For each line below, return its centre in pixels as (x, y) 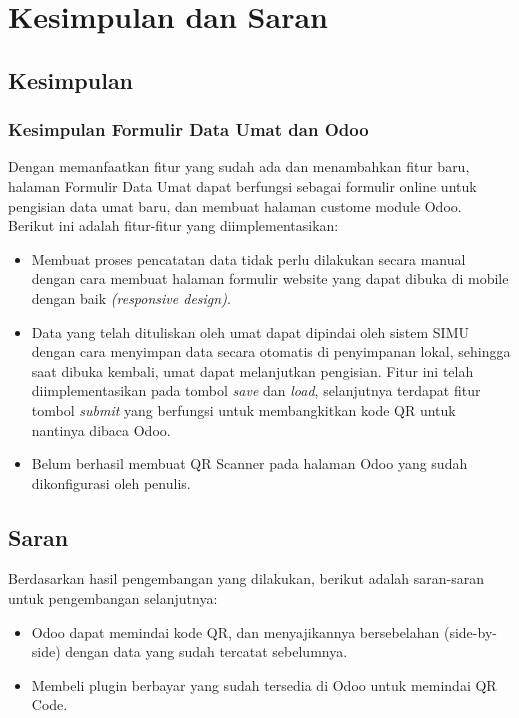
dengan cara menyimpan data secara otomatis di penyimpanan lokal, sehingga (271, 351)
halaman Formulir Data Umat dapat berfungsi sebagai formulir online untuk (242, 185)
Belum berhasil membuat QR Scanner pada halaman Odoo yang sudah (249, 463)
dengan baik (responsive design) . (131, 297)
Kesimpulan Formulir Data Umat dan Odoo (188, 129)
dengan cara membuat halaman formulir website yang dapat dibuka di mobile (270, 278)
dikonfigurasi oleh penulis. (111, 482)
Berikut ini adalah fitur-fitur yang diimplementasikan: (173, 225)
